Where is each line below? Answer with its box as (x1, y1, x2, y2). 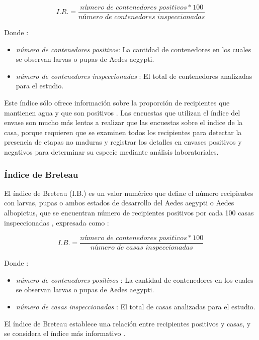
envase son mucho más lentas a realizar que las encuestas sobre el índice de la (4, 117, 243, 128)
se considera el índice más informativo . (4, 328, 126, 338)
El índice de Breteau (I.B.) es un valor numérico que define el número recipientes (4, 187, 253, 198)
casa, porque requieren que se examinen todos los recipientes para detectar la (4, 127, 242, 137)
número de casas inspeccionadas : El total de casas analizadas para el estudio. (16, 301, 255, 312)
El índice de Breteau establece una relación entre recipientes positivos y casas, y (4, 318, 251, 328)
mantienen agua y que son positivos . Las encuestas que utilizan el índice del (4, 107, 240, 118)
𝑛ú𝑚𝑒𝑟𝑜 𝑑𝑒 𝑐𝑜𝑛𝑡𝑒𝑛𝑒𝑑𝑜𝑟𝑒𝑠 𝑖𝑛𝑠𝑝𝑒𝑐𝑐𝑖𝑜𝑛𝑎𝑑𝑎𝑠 (78, 14, 205, 21)
